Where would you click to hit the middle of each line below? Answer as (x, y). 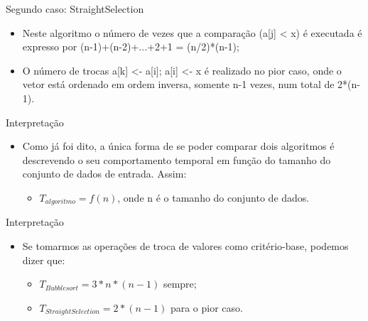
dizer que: (44, 260)
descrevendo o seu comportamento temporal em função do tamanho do (177, 159)
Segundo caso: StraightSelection (75, 9)
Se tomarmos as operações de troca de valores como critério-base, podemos (185, 245)
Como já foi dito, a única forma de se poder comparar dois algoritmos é (178, 146)
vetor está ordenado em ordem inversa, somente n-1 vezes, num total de (178, 84)
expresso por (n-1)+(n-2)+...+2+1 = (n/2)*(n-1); (131, 47)
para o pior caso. (206, 307)
